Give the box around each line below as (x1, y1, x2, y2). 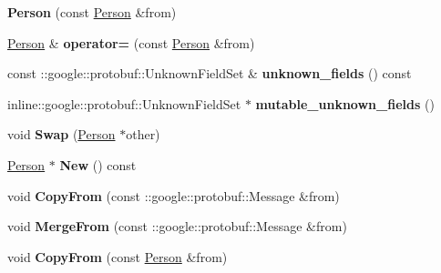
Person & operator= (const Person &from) (7, 33, 255, 52)
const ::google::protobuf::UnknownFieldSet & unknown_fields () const (7, 64, 412, 83)
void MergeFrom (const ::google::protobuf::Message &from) (7, 217, 347, 236)
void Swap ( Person (7, 125, 116, 144)
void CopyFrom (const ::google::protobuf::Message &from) (7, 186, 340, 205)
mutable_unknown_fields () (255, 94, 435, 113)
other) (126, 125, 160, 144)
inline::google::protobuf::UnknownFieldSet (7, 94, 241, 113)
